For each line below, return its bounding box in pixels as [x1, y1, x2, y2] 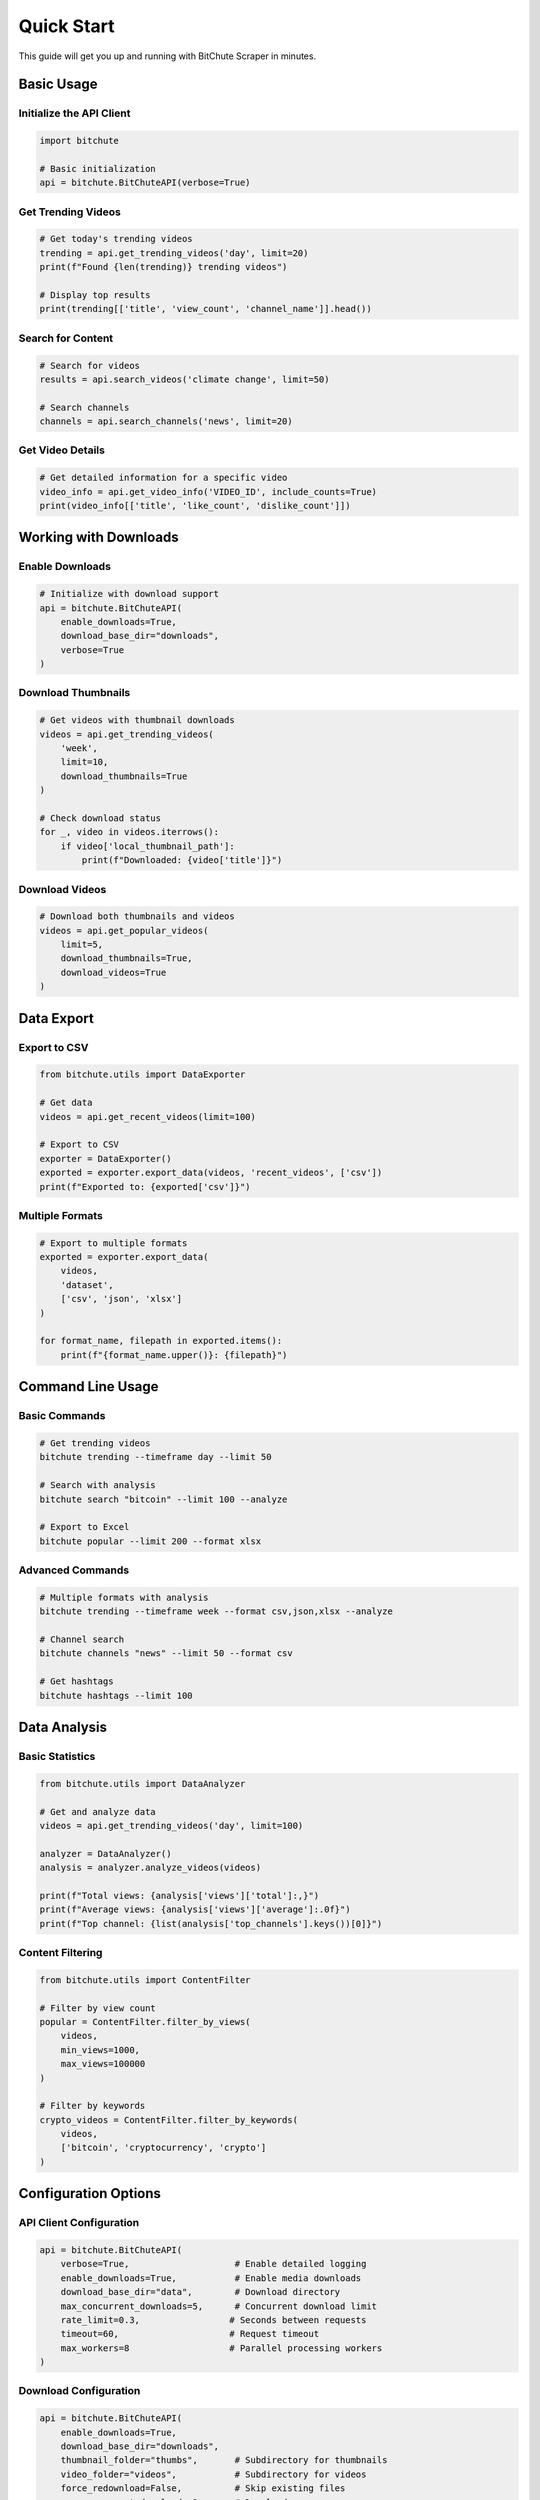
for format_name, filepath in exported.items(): [39, 1335, 283, 1347]
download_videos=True [60, 966, 167, 978]
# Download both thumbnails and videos [39, 911, 235, 922]
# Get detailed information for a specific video [39, 472, 288, 484]
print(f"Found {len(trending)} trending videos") [39, 261, 288, 273]
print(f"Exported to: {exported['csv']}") [39, 1181, 251, 1192]
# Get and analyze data [39, 1806, 157, 1817]
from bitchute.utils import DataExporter [39, 1069, 246, 1080]
